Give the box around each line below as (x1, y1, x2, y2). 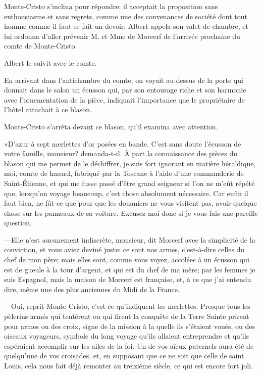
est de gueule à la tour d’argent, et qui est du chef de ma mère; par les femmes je (4, 264, 255, 274)
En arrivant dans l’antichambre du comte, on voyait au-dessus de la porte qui (4, 74, 243, 85)
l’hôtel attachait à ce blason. (4, 104, 92, 115)
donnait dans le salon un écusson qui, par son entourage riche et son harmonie (4, 84, 246, 95)
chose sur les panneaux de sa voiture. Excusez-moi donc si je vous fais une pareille (4, 207, 258, 218)
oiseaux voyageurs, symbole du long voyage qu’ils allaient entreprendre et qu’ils (4, 331, 249, 341)
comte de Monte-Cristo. (4, 40, 77, 51)
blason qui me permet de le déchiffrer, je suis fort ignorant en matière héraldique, (4, 158, 256, 168)
